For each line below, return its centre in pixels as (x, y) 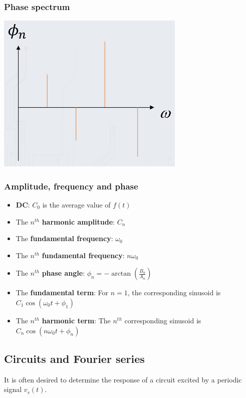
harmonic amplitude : (78, 221)
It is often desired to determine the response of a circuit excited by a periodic (123, 379)
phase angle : (63, 273)
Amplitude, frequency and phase (71, 186)
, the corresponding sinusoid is (174, 292)
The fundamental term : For (62, 292)
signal (13, 389)
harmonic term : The (76, 320)
